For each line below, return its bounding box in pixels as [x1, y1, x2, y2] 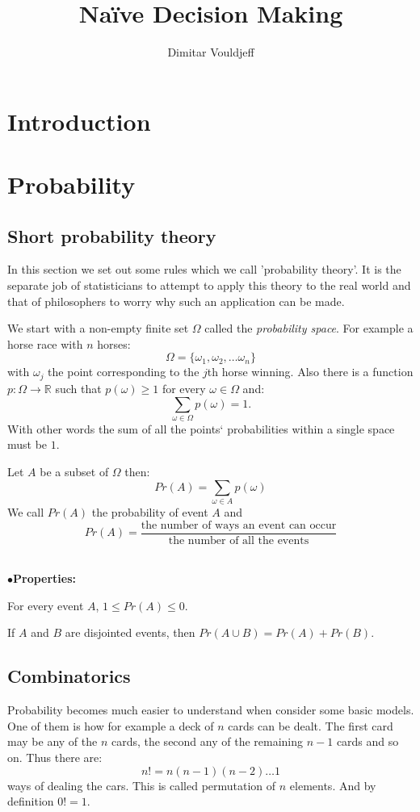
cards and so [336, 733, 399, 750]
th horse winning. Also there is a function [207, 363, 414, 380]
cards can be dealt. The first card [228, 717, 393, 734]
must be [7, 436, 48, 453]
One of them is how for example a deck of [7, 717, 214, 734]
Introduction [7, 104, 151, 137]
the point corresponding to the [48, 363, 199, 380]
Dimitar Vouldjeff [167, 44, 254, 61]
